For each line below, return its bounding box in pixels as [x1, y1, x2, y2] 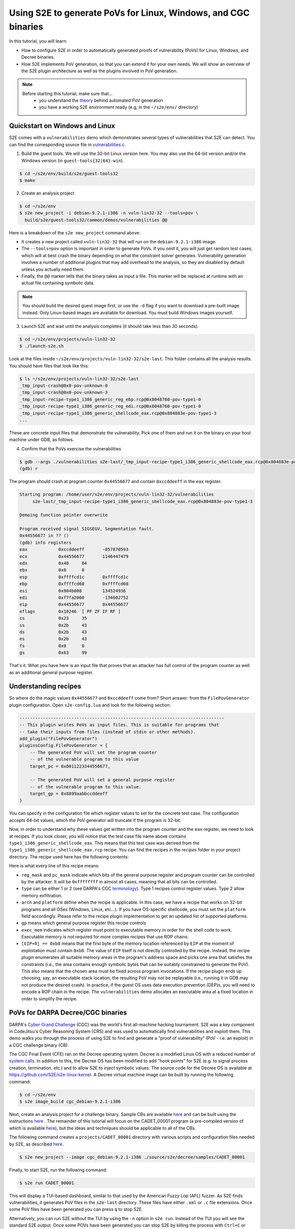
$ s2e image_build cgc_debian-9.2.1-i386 [19, 1099, 121, 1105]
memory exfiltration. [21, 892, 62, 898]
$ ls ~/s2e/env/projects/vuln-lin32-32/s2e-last [19, 376, 139, 381]
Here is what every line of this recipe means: [9, 863, 100, 869]
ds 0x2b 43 [19, 629, 87, 635]
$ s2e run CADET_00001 [19, 1180, 74, 1186]
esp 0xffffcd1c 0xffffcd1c [19, 574, 129, 580]
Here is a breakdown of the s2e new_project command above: [9, 230, 141, 235]
